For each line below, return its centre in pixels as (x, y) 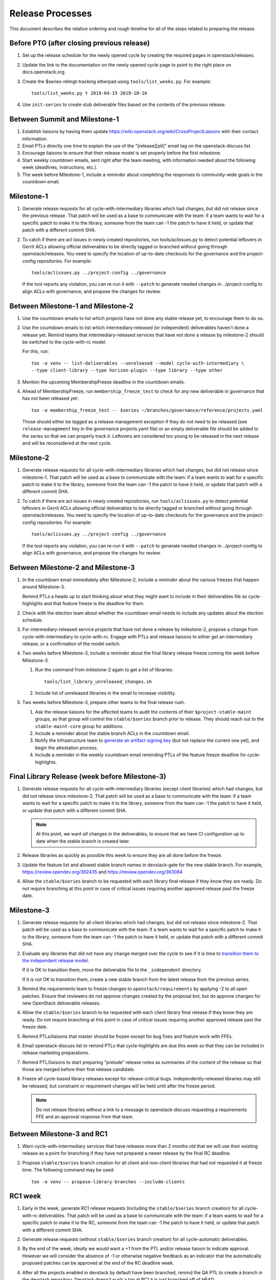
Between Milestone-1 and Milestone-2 (72, 306)
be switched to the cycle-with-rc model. (64, 342)
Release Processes (51, 13)
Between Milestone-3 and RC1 (59, 1134)
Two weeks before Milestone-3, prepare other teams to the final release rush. (104, 702)
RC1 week (25, 1196)
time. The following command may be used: (68, 1170)
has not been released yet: (50, 398)
